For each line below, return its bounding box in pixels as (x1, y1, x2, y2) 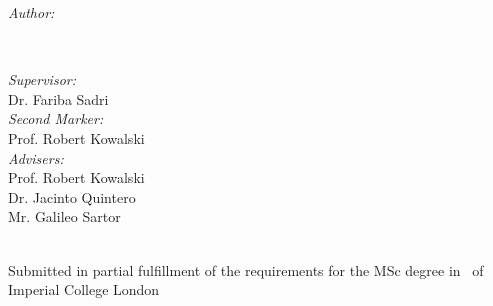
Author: (8, 2, 55, 22)
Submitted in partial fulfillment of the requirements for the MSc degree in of (8, 259, 484, 280)
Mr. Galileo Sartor (8, 206, 121, 227)
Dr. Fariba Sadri (8, 88, 109, 109)
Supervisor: (8, 69, 76, 90)
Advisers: (8, 147, 64, 168)
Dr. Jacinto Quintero (8, 186, 136, 207)
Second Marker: (8, 108, 104, 129)
